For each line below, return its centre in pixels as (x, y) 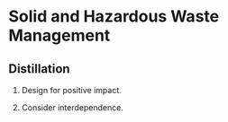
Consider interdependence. (72, 108)
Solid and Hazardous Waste (114, 17)
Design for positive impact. (72, 90)
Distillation (39, 69)
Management (59, 35)
